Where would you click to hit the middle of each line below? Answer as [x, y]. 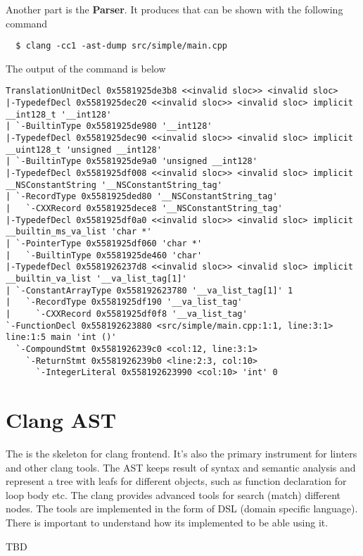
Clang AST [61, 420]
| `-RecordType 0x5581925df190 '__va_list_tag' [124, 302]
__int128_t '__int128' [59, 114]
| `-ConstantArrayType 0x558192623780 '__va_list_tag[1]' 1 [149, 290]
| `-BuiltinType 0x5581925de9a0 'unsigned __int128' [132, 162]
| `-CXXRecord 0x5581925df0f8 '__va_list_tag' [127, 314]
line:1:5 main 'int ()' [61, 337]
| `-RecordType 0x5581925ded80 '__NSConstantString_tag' [142, 197]
